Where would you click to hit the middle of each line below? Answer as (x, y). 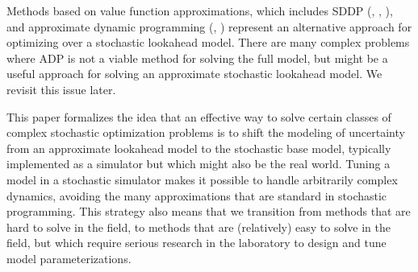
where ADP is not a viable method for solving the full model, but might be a (197, 58)
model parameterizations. (69, 258)
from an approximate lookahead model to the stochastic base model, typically (199, 148)
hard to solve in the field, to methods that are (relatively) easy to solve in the (199, 227)
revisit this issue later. (61, 89)
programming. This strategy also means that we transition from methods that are (209, 211)
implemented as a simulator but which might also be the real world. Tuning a (199, 164)
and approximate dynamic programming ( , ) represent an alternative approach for (209, 26)
